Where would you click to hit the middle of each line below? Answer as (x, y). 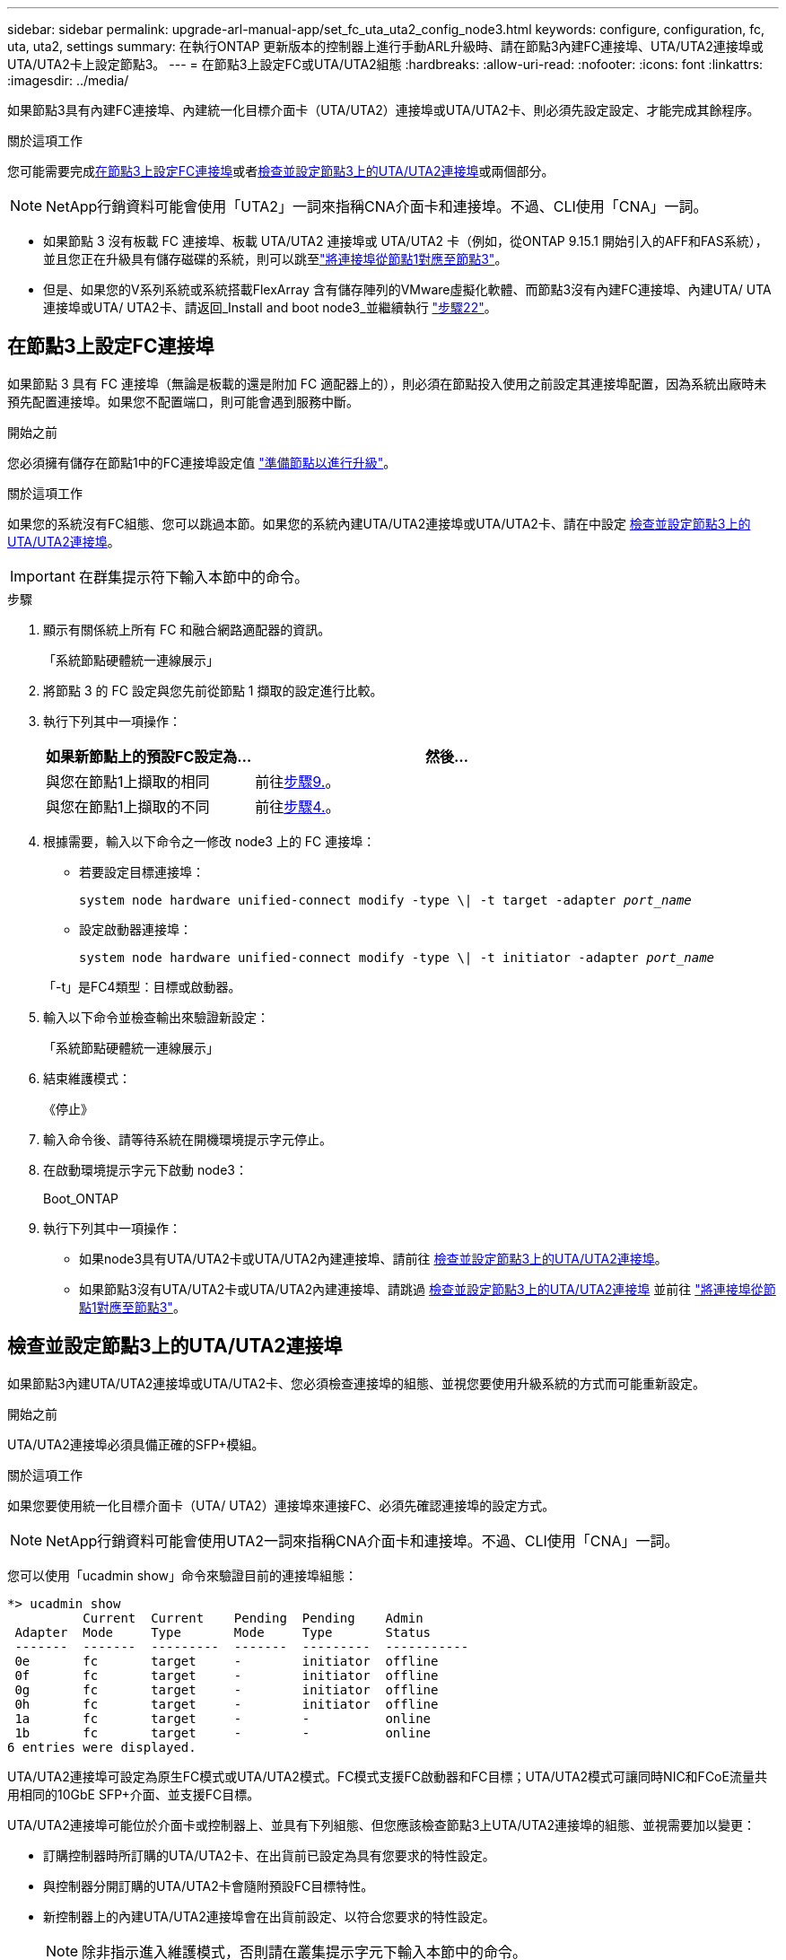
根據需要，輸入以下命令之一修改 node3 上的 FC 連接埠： (210, 841)
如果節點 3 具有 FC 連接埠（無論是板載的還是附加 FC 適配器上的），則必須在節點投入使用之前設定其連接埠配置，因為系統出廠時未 (387, 383)
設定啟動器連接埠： (135, 929)
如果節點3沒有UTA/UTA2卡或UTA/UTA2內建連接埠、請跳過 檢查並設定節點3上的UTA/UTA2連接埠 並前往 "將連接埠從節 (428, 1289)
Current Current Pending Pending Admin (253, 1618)
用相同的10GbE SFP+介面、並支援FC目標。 (134, 1794)
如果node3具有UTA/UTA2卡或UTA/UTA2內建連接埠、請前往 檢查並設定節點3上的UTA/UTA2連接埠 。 (373, 1258)
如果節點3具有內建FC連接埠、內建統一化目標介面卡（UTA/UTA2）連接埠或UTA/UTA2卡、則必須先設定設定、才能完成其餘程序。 (384, 110)
